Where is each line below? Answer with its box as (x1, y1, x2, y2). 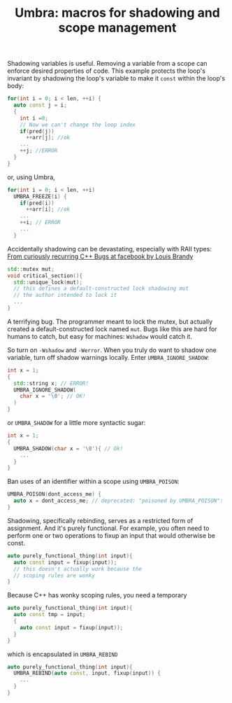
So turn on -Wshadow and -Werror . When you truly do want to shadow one (7, 345, 217, 354)
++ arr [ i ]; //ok (25, 206, 71, 213)
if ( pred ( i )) (20, 200, 55, 207)
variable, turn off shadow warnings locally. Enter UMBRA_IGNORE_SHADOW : (7, 353, 210, 361)
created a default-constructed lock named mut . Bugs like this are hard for (7, 324, 217, 333)
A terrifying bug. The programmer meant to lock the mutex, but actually (7, 317, 213, 326)
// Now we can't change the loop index (20, 121, 136, 128)
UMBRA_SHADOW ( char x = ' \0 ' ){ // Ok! (13, 445, 124, 452)
